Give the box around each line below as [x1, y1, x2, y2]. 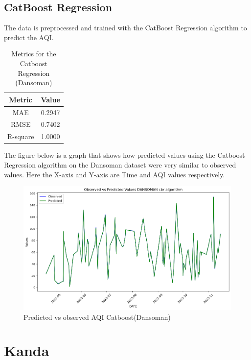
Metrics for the [11, 48, 56, 59]
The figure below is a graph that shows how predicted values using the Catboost [4, 150, 245, 160]
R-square [7, 131, 34, 142]
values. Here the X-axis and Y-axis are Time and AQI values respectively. [4, 169, 225, 179]
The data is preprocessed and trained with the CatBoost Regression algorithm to [4, 23, 247, 33]
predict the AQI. [4, 32, 54, 42]
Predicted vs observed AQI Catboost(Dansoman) [23, 312, 171, 322]
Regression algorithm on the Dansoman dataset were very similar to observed [4, 159, 236, 169]
